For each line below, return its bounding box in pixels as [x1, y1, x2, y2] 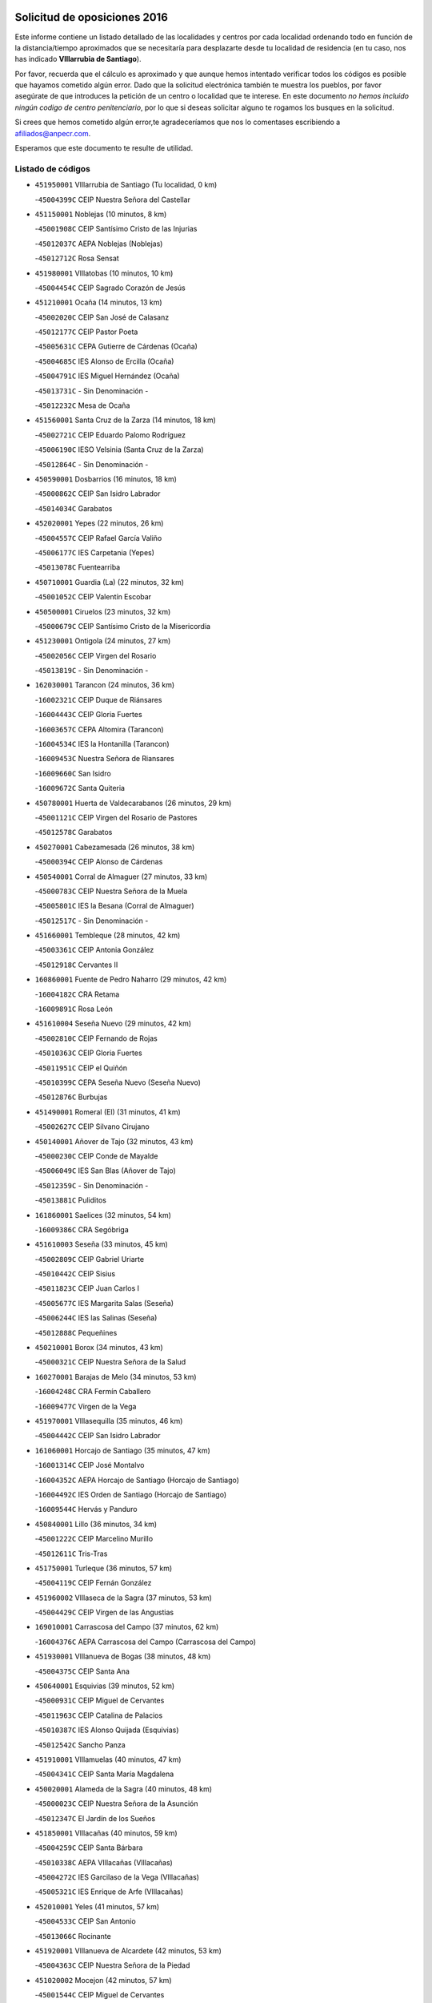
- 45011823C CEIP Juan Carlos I [34, 1284, 140, 1293]
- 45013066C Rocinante [34, 1931, 111, 1941]
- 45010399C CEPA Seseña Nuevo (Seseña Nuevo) [34, 1078, 202, 1087]
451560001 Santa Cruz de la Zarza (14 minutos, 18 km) [34, 415, 216, 425]
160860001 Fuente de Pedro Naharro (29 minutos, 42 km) [34, 974, 227, 985]
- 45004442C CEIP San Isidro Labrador [34, 1431, 161, 1441]
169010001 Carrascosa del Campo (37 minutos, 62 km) [34, 1622, 219, 1632]
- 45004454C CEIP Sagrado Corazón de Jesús [34, 283, 186, 292]
